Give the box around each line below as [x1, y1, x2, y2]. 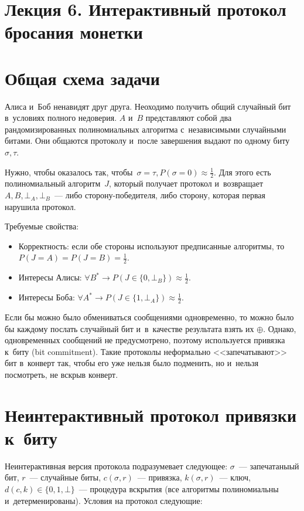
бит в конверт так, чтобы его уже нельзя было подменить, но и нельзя [5, 357, 259, 369]
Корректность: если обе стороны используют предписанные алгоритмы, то [18, 239, 285, 252]
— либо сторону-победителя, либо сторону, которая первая [54, 189, 266, 201]
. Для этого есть [214, 165, 271, 178]
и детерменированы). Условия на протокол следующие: [5, 494, 203, 506]
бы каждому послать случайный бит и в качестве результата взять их [5, 322, 254, 334]
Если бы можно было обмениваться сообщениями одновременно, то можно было [5, 310, 294, 323]
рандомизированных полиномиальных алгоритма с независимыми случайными [5, 123, 286, 135]
